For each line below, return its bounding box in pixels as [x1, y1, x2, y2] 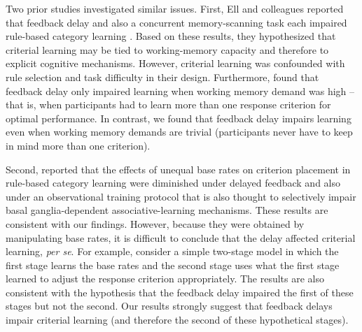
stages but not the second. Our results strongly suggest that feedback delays [6, 298, 333, 313]
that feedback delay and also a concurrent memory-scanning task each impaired [6, 15, 347, 29]
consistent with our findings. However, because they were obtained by [6, 216, 305, 231]
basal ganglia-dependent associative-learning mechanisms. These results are [6, 203, 328, 217]
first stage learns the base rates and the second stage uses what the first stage [6, 257, 340, 272]
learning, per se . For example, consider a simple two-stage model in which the [6, 244, 339, 259]
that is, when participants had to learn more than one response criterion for [6, 97, 331, 112]
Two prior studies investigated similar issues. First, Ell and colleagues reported [6, 1, 344, 15]
